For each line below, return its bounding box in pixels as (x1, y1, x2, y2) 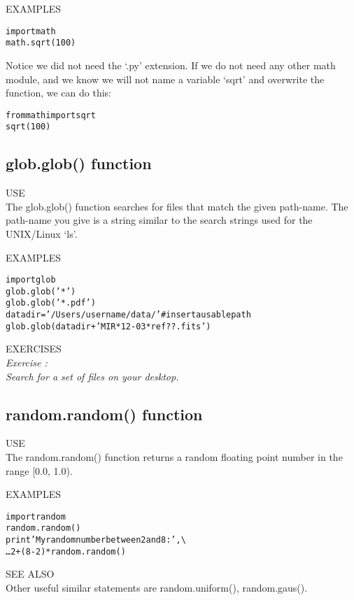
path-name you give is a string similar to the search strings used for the (6, 213, 313, 227)
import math (6, 26, 56, 36)
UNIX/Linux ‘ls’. (6, 226, 78, 241)
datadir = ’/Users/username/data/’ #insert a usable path (6, 310, 251, 320)
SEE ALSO (6, 566, 55, 581)
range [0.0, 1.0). (6, 463, 73, 478)
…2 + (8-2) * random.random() (6, 546, 126, 557)
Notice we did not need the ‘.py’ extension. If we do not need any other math (6, 57, 336, 72)
